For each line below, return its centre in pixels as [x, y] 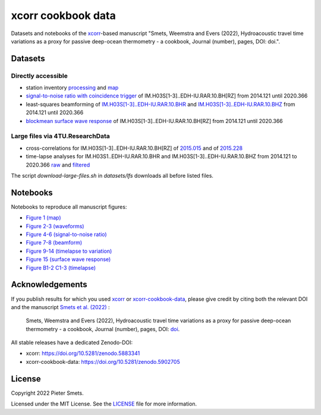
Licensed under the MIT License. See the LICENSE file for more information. [104, 404]
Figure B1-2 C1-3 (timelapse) [61, 268]
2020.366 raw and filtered [58, 165]
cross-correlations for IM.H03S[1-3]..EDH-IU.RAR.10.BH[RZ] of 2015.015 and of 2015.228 [134, 148]
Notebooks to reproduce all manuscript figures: [69, 207]
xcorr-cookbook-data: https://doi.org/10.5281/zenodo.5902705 [103, 361]
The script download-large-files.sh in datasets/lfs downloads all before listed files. [112, 175]
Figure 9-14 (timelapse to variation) [69, 251]
